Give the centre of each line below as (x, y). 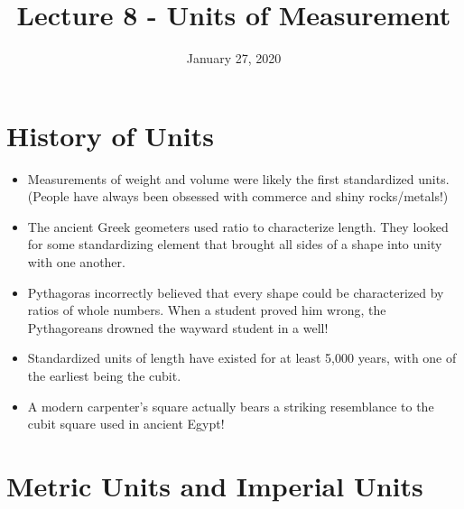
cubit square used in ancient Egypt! (126, 424)
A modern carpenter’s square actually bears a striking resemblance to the (231, 406)
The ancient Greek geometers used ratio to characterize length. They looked (238, 226)
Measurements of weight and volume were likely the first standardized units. (238, 178)
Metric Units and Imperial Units (215, 485)
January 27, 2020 (234, 58)
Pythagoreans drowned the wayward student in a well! (178, 327)
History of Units (110, 135)
